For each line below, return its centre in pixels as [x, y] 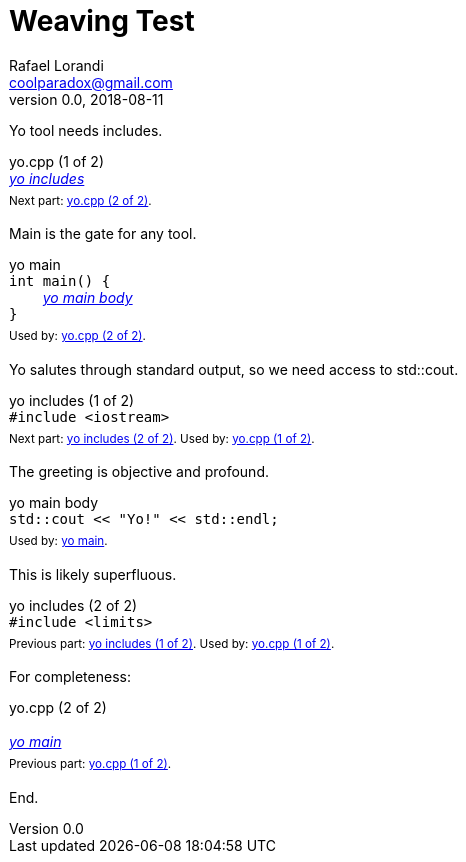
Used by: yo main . [58, 541]
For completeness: [70, 677]
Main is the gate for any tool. [103, 234]
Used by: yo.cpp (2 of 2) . [77, 336]
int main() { [60, 281]
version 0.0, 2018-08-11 [86, 99]
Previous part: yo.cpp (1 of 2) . [90, 764]
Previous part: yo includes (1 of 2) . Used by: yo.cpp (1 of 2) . [172, 643]
